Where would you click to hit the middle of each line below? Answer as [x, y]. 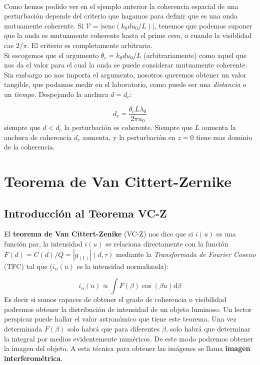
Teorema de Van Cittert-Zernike [118, 181]
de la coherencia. [29, 147]
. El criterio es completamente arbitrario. [90, 45]
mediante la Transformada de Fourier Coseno [186, 254]
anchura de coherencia [38, 137]
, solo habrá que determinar [208, 328]
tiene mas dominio [224, 137]
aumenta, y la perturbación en [129, 137]
